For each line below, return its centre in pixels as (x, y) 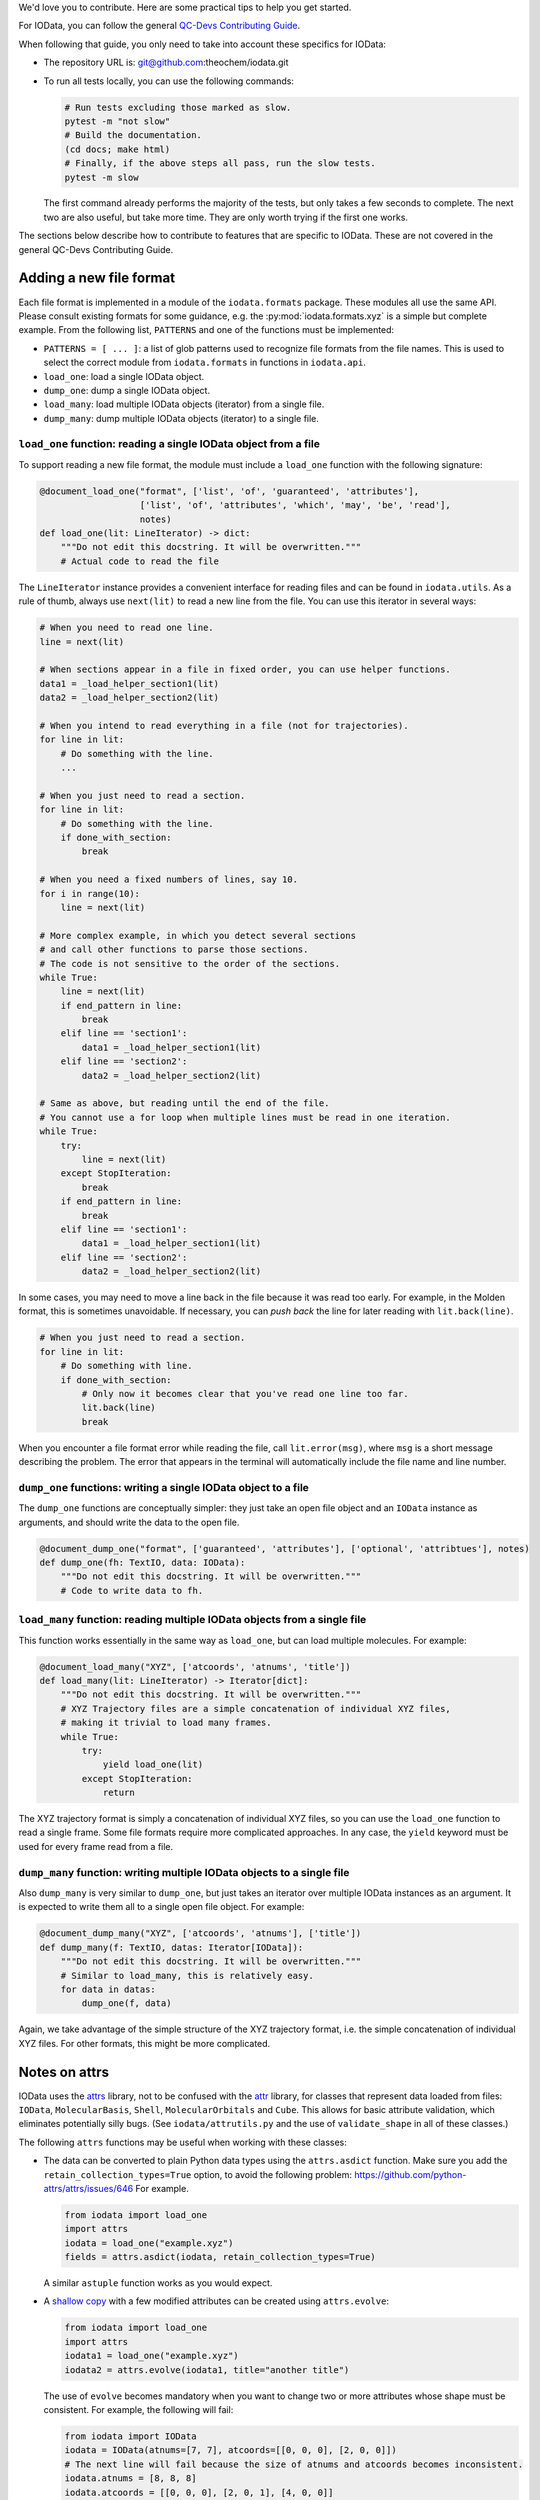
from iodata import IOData (130, 2436)
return (118, 1793)
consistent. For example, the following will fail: (138, 2410)
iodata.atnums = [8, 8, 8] (130, 2478)
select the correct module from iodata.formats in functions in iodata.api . (205, 362)
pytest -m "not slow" (117, 121)
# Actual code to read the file (140, 561)
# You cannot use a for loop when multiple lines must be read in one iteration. (245, 1117)
